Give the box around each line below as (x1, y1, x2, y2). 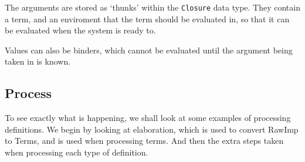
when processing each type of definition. (5, 146, 148, 158)
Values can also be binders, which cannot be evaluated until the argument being (5, 43, 293, 56)
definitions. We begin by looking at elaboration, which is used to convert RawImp (5, 123, 299, 135)
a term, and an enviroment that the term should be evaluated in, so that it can (5, 12, 290, 25)
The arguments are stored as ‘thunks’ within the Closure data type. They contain (5, 1, 300, 13)
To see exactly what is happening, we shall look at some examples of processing (5, 112, 291, 124)
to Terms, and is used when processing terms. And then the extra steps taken (5, 134, 284, 147)
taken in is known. (5, 55, 71, 67)
